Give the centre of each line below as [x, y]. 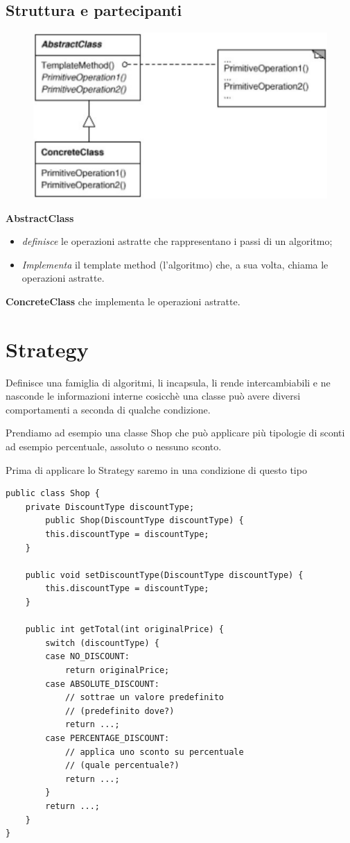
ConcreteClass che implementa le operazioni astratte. [123, 301]
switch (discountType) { [102, 643]
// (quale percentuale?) [122, 766]
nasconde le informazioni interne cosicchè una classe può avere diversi [153, 396]
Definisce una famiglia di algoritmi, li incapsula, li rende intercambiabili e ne [168, 382]
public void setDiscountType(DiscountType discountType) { [164, 575]
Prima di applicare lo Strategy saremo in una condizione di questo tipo [156, 469]
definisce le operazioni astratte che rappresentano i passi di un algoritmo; [177, 241]
